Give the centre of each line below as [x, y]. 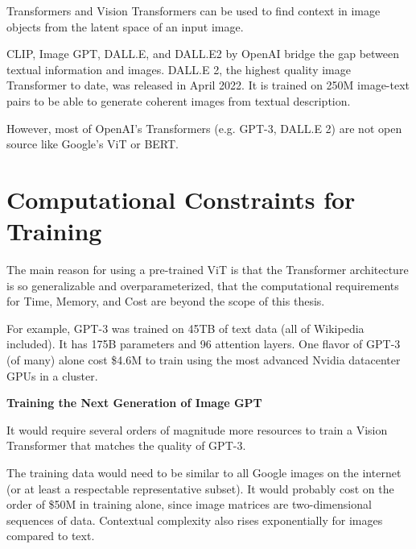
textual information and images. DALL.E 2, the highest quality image [179, 69]
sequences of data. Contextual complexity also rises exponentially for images [195, 520]
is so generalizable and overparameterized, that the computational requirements [203, 285]
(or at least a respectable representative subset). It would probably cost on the [200, 488]
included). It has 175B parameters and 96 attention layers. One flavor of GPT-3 [204, 344]
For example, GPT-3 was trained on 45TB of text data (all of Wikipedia [185, 328]
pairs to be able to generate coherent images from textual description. [179, 100]
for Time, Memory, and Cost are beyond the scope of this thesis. [166, 301]
